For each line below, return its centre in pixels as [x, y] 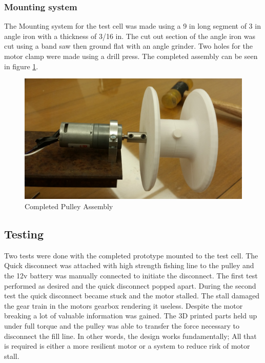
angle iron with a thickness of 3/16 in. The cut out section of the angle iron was [130, 36]
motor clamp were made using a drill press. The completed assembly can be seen [131, 56]
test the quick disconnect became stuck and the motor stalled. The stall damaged [132, 296]
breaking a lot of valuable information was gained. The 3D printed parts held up [131, 316]
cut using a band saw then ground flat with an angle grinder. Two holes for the [128, 46]
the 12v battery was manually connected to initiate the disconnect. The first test [131, 275]
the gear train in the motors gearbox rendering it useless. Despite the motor [124, 305]
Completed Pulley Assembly [69, 206]
